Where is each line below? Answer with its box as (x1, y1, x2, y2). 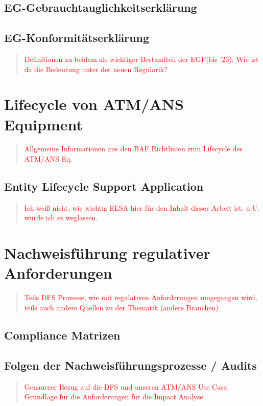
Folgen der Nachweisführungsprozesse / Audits (4, 357, 257, 373)
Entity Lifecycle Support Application (4, 178, 204, 194)
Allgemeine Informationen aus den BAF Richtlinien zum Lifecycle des (24, 143, 243, 154)
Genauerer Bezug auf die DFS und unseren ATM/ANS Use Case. (24, 381, 229, 392)
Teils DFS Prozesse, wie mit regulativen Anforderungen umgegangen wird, (24, 292, 257, 303)
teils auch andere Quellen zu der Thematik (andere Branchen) (24, 302, 219, 312)
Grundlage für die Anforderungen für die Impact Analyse (24, 391, 203, 402)
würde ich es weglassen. (24, 212, 98, 223)
